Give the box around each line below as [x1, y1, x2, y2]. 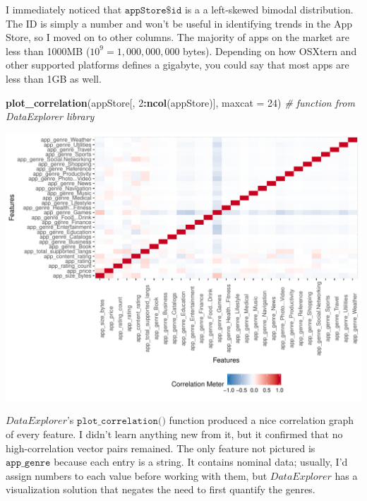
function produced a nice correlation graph [169, 413, 354, 428]
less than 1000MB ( [6, 43, 90, 58]
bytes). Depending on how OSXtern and [183, 43, 357, 58]
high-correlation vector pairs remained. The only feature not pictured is [6, 440, 315, 455]
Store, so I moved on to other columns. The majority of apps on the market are [6, 30, 349, 45]
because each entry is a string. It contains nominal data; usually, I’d [54, 454, 348, 469]
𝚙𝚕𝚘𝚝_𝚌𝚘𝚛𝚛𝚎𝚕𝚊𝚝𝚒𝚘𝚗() [77, 416, 166, 427]
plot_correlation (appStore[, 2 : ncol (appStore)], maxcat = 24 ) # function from [6, 95, 355, 110]
